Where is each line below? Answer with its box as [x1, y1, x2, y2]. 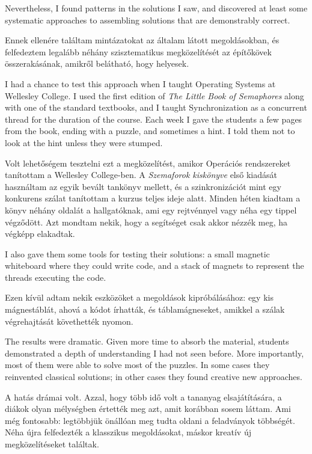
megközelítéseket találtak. [5, 438, 99, 450]
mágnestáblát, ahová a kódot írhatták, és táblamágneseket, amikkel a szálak [5, 303, 285, 316]
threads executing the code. [5, 271, 106, 283]
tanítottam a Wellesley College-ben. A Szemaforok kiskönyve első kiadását [5, 168, 277, 181]
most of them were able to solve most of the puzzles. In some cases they [5, 358, 270, 371]
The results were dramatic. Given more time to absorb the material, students [5, 335, 289, 348]
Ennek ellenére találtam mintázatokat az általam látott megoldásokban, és [5, 34, 280, 46]
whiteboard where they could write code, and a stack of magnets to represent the [5, 259, 304, 272]
